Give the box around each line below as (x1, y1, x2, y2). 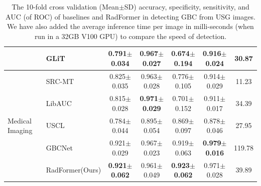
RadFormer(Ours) (46, 164, 101, 175)
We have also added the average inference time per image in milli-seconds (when (7, 21, 254, 31)
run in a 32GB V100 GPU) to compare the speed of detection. (34, 30, 227, 41)
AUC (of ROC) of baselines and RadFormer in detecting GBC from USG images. (6, 11, 255, 21)
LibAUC (46, 98, 72, 108)
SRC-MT (46, 75, 74, 86)
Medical (8, 115, 32, 125)
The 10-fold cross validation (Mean (12, 1, 119, 11)
